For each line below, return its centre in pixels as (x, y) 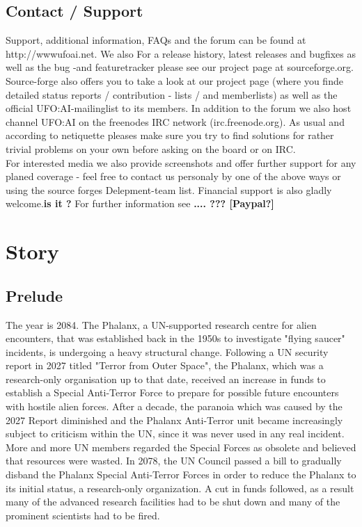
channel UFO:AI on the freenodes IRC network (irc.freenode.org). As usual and (175, 121)
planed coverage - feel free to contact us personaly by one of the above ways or (173, 176)
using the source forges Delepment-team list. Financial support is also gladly (169, 189)
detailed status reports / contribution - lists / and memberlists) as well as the (172, 94)
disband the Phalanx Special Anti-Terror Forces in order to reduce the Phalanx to (181, 475)
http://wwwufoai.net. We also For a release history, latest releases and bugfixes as (181, 53)
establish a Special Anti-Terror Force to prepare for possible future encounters (172, 392)
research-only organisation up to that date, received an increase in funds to (166, 379)
